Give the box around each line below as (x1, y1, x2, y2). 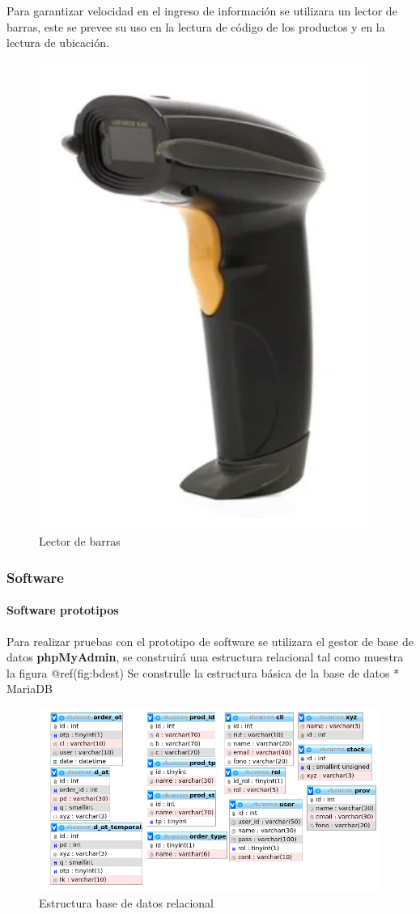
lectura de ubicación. (6, 34, 109, 51)
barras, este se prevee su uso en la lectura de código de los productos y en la (6, 18, 385, 35)
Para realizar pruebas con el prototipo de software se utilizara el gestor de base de (6, 632, 414, 649)
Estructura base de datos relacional (39, 894, 214, 911)
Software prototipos (6, 602, 119, 619)
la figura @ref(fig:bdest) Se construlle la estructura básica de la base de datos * (6, 664, 400, 681)
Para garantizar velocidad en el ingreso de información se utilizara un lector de (6, 2, 397, 19)
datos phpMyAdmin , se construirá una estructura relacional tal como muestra (6, 648, 404, 665)
